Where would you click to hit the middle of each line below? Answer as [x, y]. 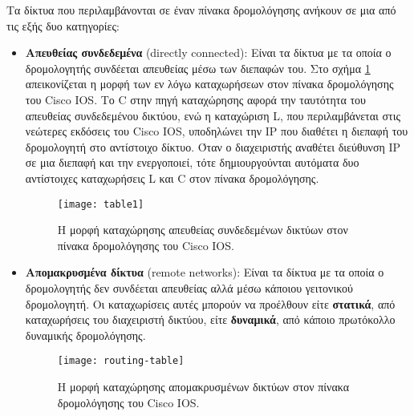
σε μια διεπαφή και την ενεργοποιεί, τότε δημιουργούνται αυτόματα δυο [192, 162]
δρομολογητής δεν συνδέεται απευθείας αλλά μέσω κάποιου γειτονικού [189, 287]
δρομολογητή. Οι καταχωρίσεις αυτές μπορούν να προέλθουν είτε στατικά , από [210, 303]
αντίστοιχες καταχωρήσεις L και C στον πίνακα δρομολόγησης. [172, 178]
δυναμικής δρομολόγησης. [85, 335]
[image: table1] [101, 204]
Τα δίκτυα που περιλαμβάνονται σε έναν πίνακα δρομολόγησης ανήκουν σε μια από [201, 10]
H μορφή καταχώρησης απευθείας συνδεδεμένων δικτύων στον [203, 230]
